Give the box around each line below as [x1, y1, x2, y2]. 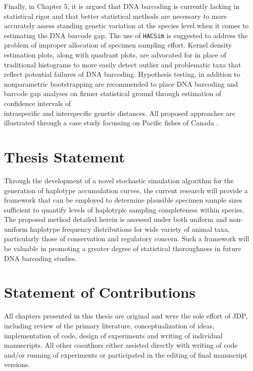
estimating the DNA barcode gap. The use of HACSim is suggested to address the [4, 30, 248, 40]
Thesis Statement [4, 146, 125, 166]
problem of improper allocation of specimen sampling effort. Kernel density [4, 40, 232, 50]
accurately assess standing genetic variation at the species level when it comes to [4, 20, 249, 31]
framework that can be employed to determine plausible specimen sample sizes [4, 195, 243, 205]
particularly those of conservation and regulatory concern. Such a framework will [4, 233, 250, 244]
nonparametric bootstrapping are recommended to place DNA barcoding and [4, 78, 238, 89]
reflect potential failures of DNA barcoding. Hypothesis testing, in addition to [4, 69, 241, 79]
